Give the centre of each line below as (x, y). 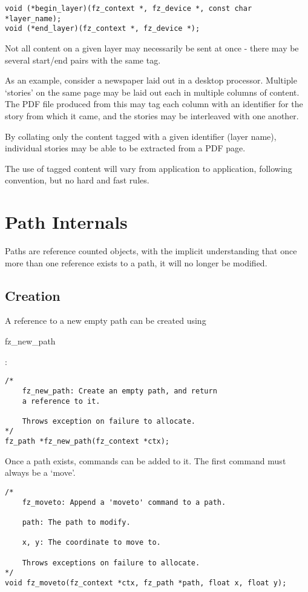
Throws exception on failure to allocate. (109, 421)
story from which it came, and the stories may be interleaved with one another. (152, 115)
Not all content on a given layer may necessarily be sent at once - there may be (152, 48)
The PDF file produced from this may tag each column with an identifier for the (154, 104)
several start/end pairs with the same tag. (83, 60)
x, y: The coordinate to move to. (91, 543)
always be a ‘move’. (40, 472)
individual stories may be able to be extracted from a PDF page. (125, 148)
